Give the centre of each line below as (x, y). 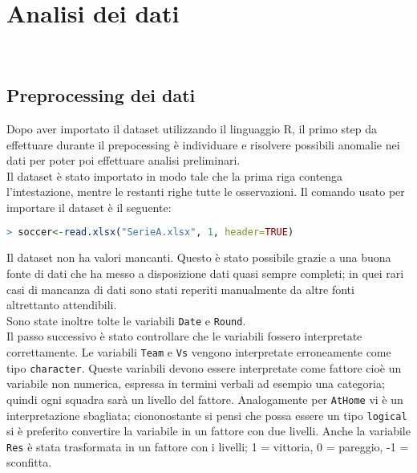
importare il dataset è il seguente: (89, 207)
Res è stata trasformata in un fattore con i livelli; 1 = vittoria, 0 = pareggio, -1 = (208, 446)
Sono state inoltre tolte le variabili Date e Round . (126, 320)
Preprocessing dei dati (101, 95)
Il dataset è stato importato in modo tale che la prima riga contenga (175, 175)
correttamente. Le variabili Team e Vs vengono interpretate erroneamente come (199, 351)
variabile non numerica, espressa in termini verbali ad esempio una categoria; (196, 383)
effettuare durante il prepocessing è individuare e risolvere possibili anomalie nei (203, 144)
